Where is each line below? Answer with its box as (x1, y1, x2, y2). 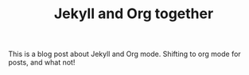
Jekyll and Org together (53, 5, 214, 23)
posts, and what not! (8, 58, 76, 67)
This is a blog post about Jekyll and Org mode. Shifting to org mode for (8, 49, 241, 59)
